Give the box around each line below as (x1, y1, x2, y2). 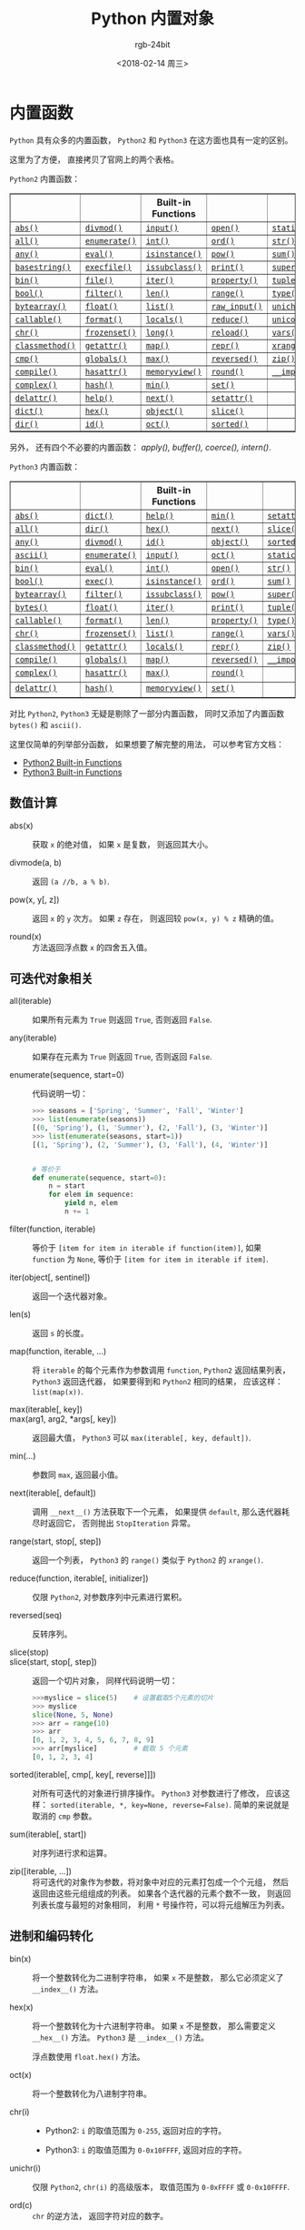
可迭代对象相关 (9, 970, 93, 986)
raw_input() (211, 301, 263, 311)
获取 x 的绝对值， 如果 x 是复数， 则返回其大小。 (32, 838, 213, 849)
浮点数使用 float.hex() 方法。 (32, 2051, 145, 2062)
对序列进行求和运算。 (32, 1847, 112, 1858)
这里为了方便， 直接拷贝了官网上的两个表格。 (9, 154, 179, 165)
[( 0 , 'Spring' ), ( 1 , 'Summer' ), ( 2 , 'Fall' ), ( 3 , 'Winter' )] (32, 1123, 269, 1133)
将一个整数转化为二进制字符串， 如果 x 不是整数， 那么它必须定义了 (32, 1972, 284, 1982)
